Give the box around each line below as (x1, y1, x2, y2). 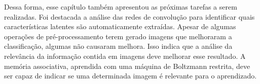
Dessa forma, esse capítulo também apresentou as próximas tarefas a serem (4, 2, 237, 12)
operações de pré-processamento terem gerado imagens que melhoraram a (4, 31, 232, 41)
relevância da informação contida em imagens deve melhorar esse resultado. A (4, 50, 246, 61)
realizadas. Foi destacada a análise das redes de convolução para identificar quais (4, 11, 255, 22)
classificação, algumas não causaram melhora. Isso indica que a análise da (4, 41, 233, 51)
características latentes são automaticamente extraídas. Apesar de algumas (4, 21, 236, 32)
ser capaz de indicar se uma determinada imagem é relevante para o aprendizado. (4, 70, 257, 81)
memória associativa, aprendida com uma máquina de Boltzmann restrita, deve (4, 60, 250, 71)
